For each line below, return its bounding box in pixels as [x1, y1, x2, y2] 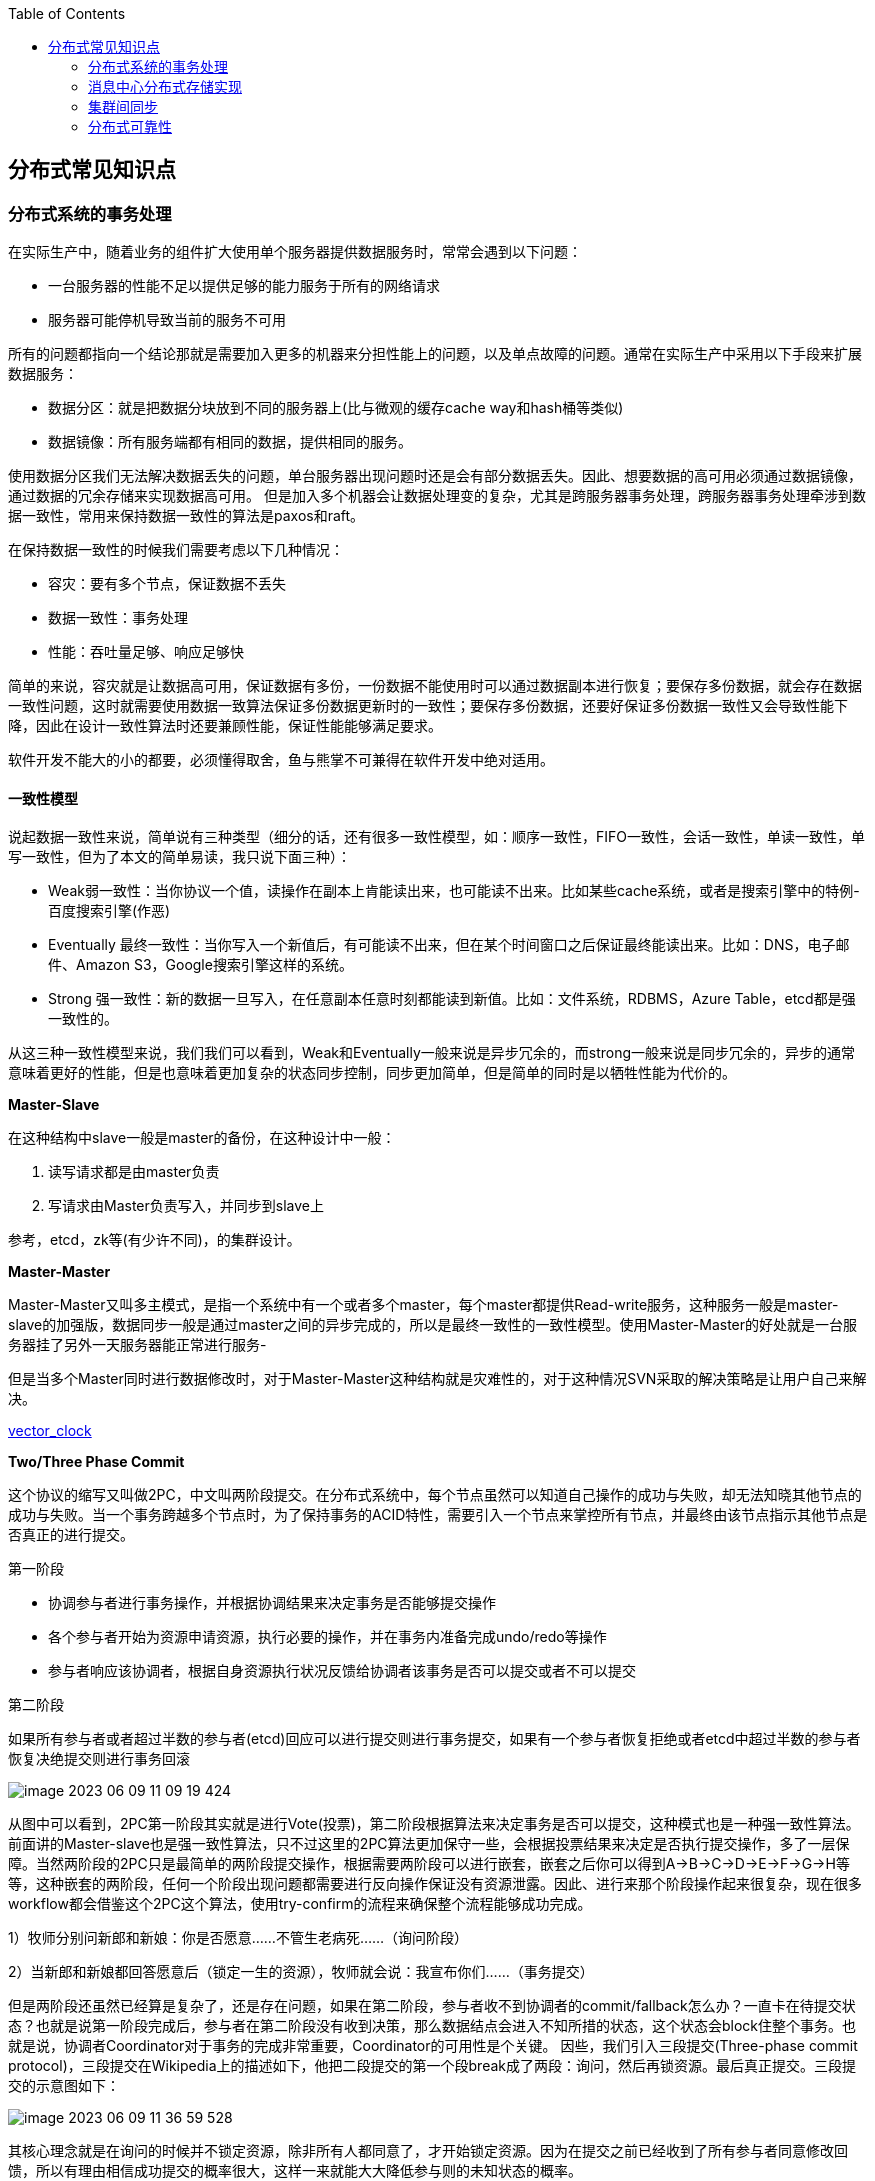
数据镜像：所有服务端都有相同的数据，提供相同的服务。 [48, 433, 412, 451]
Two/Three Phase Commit [8, 1453, 185, 1471]
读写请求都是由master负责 [48, 1163, 220, 1181]
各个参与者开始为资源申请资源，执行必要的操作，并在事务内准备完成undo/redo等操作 [48, 1628, 607, 1646]
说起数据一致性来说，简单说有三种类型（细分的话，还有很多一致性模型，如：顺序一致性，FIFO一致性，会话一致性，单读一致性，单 [8, 828, 865, 846]
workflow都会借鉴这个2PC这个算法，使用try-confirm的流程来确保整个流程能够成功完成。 [8, 1895, 592, 1913]
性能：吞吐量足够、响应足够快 [48, 643, 244, 661]
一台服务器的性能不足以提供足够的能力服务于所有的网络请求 [48, 277, 440, 295]
